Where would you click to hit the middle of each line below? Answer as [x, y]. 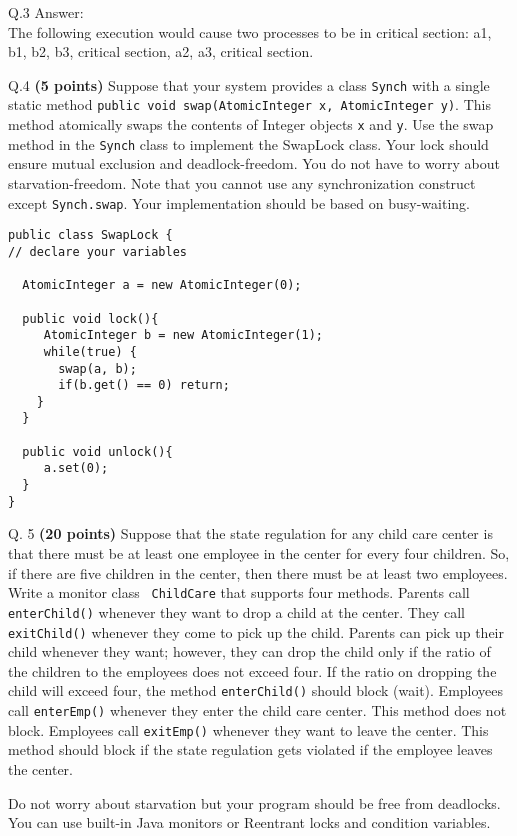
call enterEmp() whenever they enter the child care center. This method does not [257, 710]
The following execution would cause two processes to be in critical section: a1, [250, 31]
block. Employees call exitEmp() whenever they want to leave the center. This [248, 729]
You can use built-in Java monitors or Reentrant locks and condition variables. [249, 822]
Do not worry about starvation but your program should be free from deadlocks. [254, 802]
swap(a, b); [97, 368]
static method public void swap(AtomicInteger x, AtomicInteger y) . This [249, 104]
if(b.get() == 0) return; [144, 385]
